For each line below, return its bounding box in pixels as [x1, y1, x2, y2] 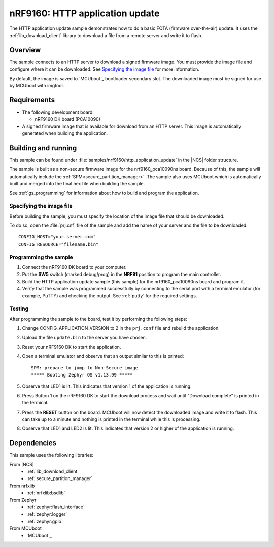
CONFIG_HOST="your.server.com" [18, 234, 96, 240]
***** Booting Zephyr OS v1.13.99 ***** [31, 372, 133, 378]
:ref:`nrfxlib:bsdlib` [26, 490, 65, 496]
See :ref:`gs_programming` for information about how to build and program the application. [9, 190, 199, 196]
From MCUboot [9, 525, 42, 531]
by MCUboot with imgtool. [9, 83, 64, 89]
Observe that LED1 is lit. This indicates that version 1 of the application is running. [22, 383, 192, 389]
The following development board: [22, 109, 94, 115]
